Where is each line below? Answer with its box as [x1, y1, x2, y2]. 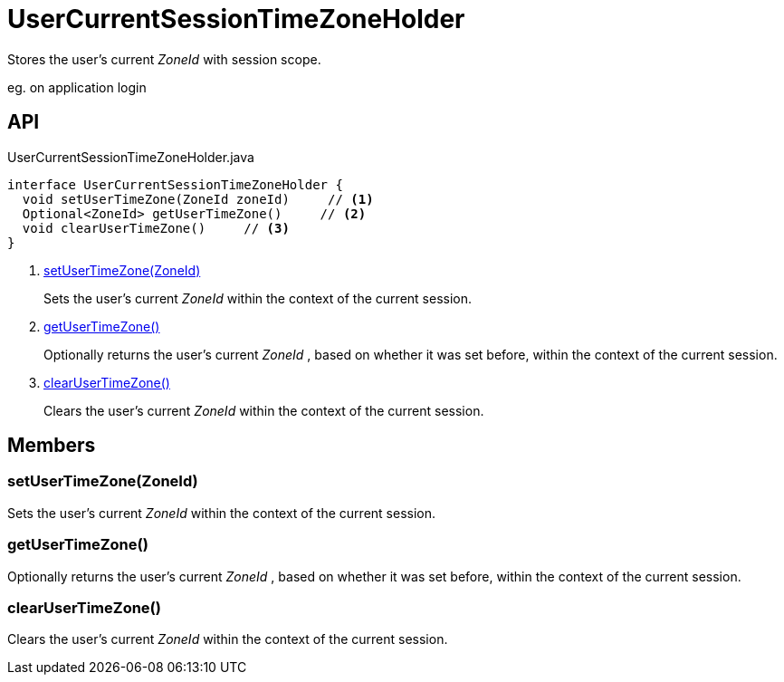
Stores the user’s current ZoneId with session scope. [7, 51, 321, 67]
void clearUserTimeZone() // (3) [22, 220, 290, 235]
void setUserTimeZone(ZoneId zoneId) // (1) [22, 191, 374, 207]
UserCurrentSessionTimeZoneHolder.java [7, 149, 254, 165]
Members [7, 434, 96, 457]
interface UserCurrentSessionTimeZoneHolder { [7, 177, 343, 192]
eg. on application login [7, 79, 147, 95]
